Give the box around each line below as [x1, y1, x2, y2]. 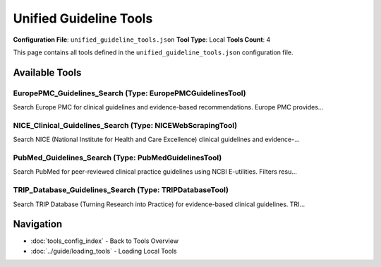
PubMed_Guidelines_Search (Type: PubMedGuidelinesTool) [13, 153, 222, 162]
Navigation [13, 218, 63, 230]
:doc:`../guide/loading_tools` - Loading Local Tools [30, 247, 177, 255]
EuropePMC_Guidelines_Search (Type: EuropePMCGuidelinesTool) [13, 88, 246, 98]
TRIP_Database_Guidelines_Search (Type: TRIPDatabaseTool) [13, 185, 229, 195]
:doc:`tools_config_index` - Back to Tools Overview [30, 237, 179, 245]
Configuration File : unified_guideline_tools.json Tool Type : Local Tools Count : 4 [13, 35, 271, 44]
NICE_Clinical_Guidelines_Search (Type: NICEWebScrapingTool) [13, 120, 238, 130]
